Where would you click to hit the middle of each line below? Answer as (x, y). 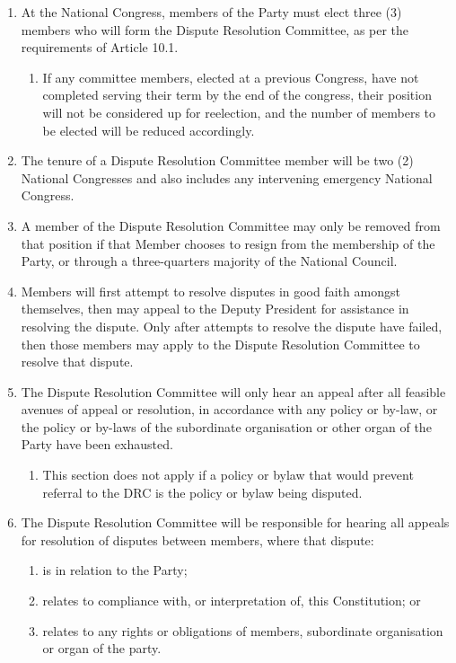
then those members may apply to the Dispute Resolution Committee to (220, 344)
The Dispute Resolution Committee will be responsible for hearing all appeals (235, 522)
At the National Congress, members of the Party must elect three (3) (211, 12)
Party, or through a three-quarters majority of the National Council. (209, 261)
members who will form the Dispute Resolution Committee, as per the (215, 29)
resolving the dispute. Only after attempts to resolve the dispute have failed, (232, 326)
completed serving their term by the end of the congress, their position (237, 95)
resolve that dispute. (77, 362)
